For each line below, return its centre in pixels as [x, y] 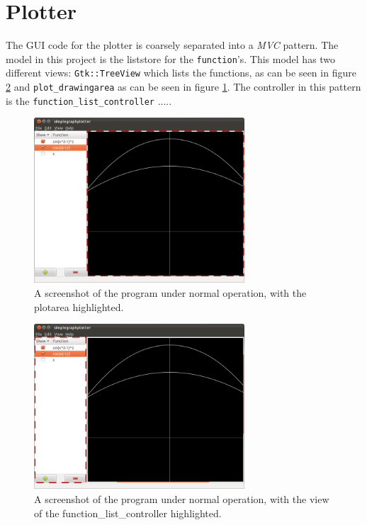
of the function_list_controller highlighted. [128, 513]
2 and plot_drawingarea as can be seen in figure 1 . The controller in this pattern [183, 87]
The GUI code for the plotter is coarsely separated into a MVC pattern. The [172, 45]
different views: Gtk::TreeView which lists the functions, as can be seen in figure [181, 73]
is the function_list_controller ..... [89, 100]
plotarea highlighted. [79, 306]
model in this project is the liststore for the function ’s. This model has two [171, 58]
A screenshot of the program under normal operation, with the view [182, 499]
